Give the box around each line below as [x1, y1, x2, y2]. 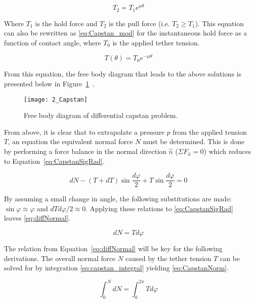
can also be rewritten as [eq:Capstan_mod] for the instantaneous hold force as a [4, 28, 247, 38]
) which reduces [204, 146, 251, 156]
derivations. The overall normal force [4, 253, 116, 263]
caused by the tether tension [125, 253, 212, 263]
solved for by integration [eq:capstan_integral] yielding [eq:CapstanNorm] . [4, 263, 229, 273]
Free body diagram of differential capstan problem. [24, 110, 178, 120]
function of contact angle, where [4, 37, 101, 47]
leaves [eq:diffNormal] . [4, 213, 71, 223]
